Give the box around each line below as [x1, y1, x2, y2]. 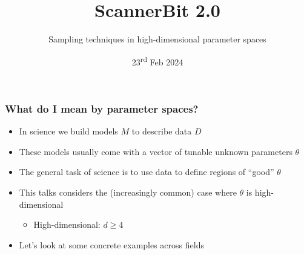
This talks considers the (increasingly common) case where [19, 186, 237, 199]
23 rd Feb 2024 [131, 53, 183, 68]
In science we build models [19, 125, 118, 137]
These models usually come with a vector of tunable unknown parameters [19, 145, 292, 157]
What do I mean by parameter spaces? [5, 101, 199, 116]
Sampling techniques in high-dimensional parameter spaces [48, 33, 266, 45]
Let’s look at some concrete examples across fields [19, 238, 204, 251]
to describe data [131, 125, 192, 137]
